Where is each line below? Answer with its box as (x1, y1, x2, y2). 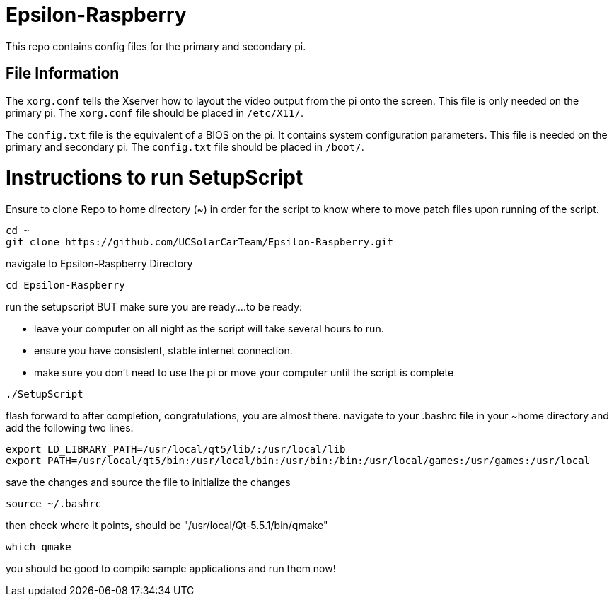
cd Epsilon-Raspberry (6, 279, 125, 291)
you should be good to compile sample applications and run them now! (6, 562, 336, 575)
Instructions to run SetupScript (6, 166, 303, 190)
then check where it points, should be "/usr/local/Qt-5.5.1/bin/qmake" (6, 519, 328, 532)
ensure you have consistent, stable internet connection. (34, 345, 293, 357)
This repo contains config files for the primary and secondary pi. (6, 40, 306, 52)
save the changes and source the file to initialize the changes (6, 476, 291, 489)
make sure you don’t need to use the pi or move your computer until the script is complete (34, 366, 454, 379)
